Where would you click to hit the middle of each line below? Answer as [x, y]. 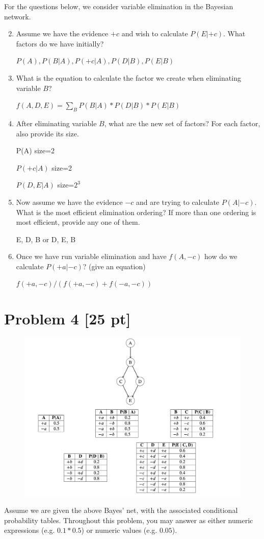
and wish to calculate [155, 33]
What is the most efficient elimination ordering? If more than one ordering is [136, 212]
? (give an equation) [114, 266]
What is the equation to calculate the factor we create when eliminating [128, 77]
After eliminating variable [56, 123]
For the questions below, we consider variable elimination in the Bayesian [119, 6]
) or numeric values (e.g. [119, 530]
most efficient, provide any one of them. [78, 222]
